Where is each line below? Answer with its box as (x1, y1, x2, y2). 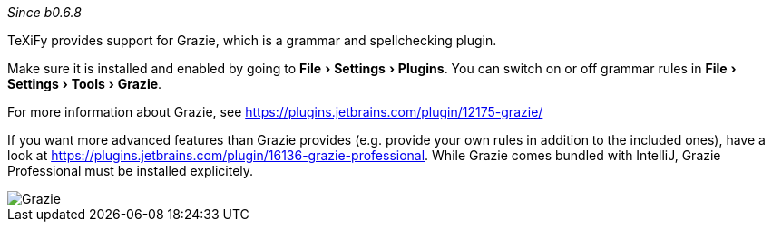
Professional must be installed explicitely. (7, 163, 254, 178)
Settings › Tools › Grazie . (7, 76, 162, 91)
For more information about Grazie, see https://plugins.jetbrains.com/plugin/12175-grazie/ (7, 104, 543, 119)
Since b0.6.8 (7, 5, 82, 20)
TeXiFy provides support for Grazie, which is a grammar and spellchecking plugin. (7, 33, 497, 48)
